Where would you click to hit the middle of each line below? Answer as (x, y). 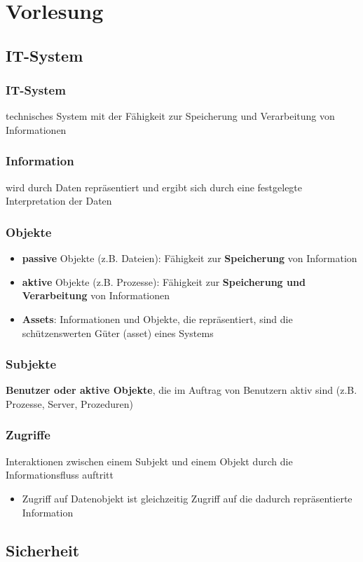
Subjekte (31, 364)
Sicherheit (43, 550)
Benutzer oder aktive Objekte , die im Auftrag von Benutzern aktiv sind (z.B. (181, 390)
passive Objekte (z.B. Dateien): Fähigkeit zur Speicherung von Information (190, 258)
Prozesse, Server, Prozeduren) (69, 403)
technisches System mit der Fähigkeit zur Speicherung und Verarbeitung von (170, 116)
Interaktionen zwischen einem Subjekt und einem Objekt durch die (149, 461)
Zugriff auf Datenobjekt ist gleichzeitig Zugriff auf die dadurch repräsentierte (187, 498)
